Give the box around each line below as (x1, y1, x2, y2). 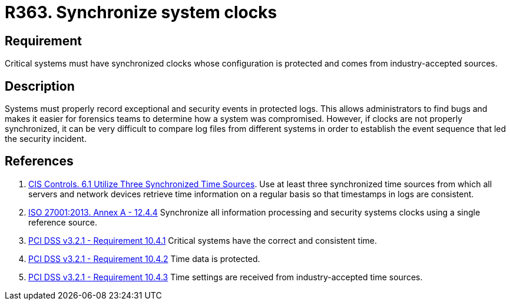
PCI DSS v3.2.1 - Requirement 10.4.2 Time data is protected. (28, 253, 260, 264)
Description (5, 78, 75, 94)
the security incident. (5, 134, 87, 144)
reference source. (28, 217, 97, 227)
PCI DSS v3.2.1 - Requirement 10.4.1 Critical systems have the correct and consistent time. (28, 235, 377, 246)
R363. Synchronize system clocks (5, 2, 277, 22)
